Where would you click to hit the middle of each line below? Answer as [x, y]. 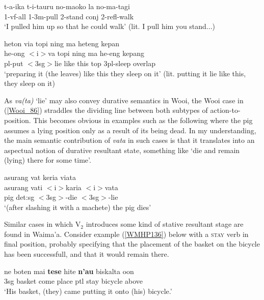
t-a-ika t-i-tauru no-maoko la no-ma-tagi [67, 6]
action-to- [225, 110]
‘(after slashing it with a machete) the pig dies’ [78, 207]
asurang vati [23, 187]
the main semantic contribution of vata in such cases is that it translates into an [129, 140]
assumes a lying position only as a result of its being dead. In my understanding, [130, 130]
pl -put [14, 63]
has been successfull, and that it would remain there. [87, 254]
